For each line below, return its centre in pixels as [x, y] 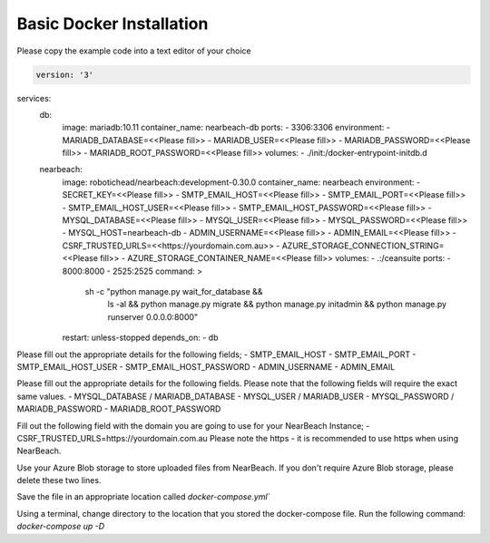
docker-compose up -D [60, 527]
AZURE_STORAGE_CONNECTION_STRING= [363, 246]
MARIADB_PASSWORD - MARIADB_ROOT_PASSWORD [119, 409]
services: [34, 98]
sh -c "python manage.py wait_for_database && [174, 291]
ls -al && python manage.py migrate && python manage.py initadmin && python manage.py [277, 305]
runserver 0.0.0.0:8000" [153, 316]
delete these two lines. [59, 480]
